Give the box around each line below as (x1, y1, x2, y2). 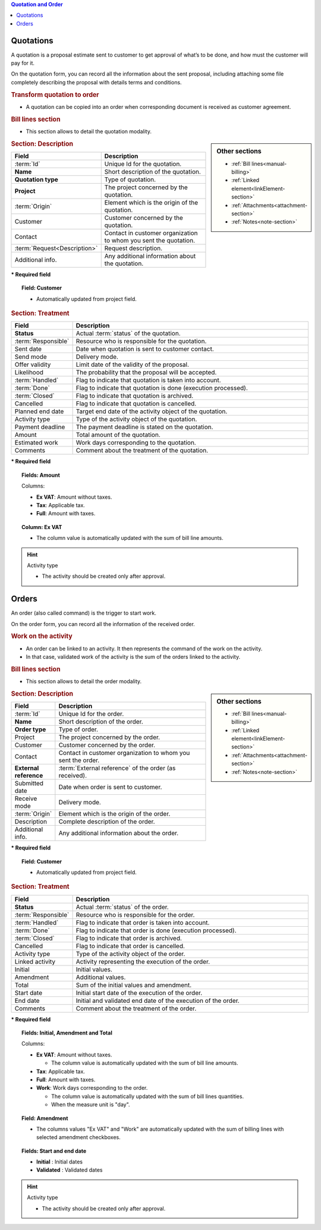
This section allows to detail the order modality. (26, 678, 142, 685)
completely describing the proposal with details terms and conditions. (11, 78, 182, 86)
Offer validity (14, 360, 51, 369)
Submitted (14, 779, 44, 788)
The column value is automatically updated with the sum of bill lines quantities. (51, 1093, 244, 1100)
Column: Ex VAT (21, 523, 62, 530)
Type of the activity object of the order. (75, 949, 185, 958)
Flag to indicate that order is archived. (75, 934, 182, 942)
